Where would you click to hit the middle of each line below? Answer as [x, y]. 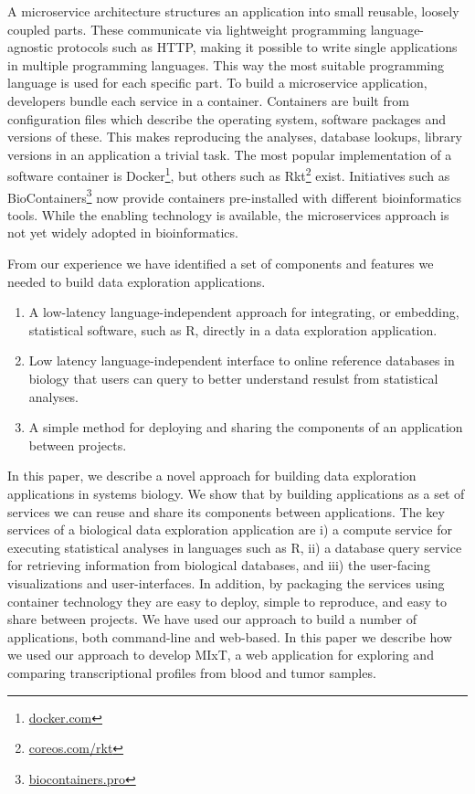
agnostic [30, 47]
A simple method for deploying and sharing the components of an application [246, 427]
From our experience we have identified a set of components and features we [221, 264]
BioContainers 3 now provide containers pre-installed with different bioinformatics [235, 196]
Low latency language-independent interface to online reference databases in [242, 360]
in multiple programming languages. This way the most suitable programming [226, 64]
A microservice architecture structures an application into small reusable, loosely [233, 11]
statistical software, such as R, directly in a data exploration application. [233, 329]
